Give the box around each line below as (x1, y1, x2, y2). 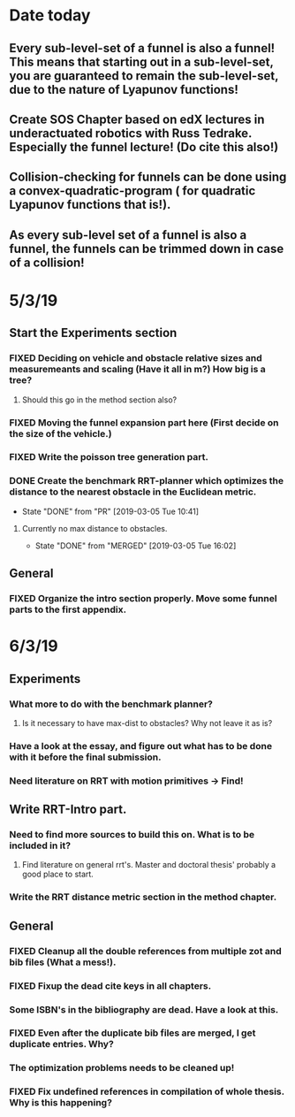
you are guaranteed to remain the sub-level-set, (9, 68, 279, 83)
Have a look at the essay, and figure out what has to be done (9, 739, 272, 752)
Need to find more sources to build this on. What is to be (9, 829, 255, 841)
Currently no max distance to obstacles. (21, 523, 168, 533)
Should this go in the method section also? (21, 394, 178, 405)
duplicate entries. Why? (9, 1038, 115, 1051)
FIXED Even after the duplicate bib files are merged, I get (9, 1027, 256, 1039)
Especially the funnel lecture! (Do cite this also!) (9, 139, 279, 155)
